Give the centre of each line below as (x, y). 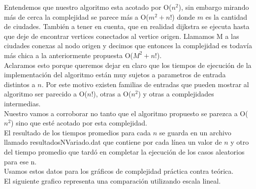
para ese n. (20, 161)
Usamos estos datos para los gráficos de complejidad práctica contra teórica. (119, 171)
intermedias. (22, 103)
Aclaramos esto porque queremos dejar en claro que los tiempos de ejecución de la (128, 65)
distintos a (20, 84)
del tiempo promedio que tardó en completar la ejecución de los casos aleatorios (124, 151)
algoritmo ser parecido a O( (46, 94)
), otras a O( (112, 94)
